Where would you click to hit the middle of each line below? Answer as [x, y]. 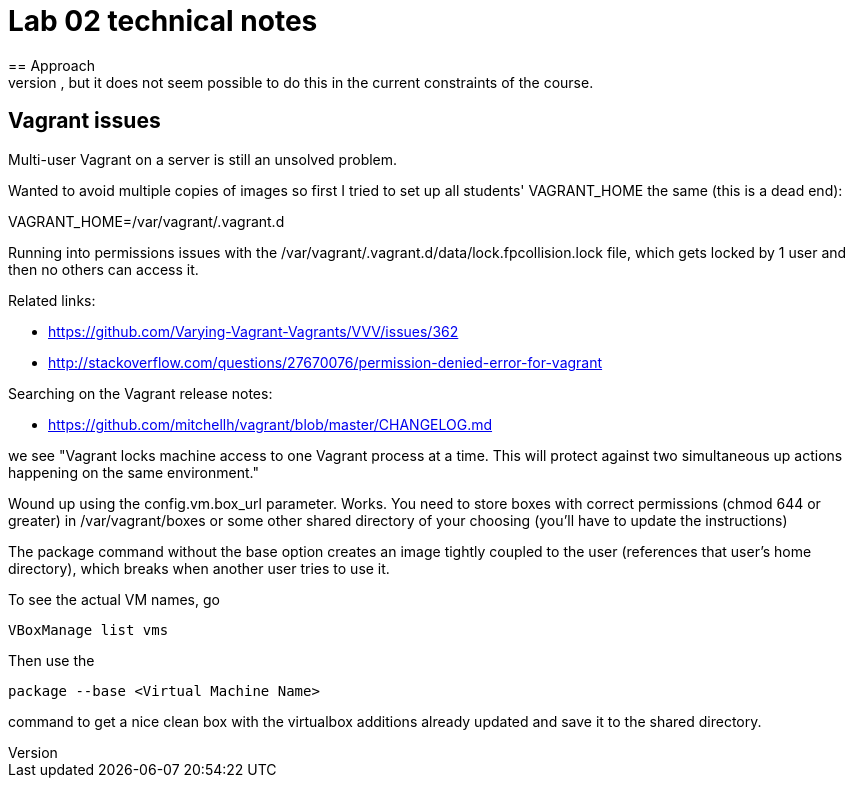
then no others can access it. [103, 269]
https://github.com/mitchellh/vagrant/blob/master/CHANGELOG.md [270, 424]
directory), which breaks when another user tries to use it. [199, 568]
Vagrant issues [84, 121]
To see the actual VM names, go [114, 599]
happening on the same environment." [133, 472]
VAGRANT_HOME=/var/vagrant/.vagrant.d [146, 221]
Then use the [51, 660]
